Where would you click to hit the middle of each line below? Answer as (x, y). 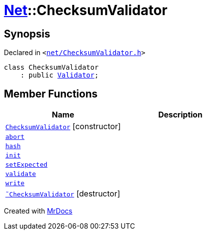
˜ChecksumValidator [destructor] (63, 194)
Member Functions (51, 94)
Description (180, 115)
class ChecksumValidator (51, 68)
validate (21, 174)
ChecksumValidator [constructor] (63, 127)
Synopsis (27, 34)
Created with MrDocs (38, 211)
